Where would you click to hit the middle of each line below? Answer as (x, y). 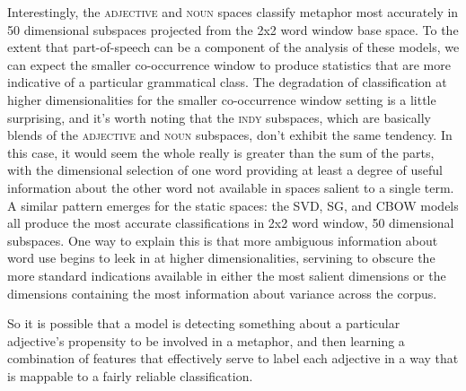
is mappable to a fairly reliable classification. (130, 375)
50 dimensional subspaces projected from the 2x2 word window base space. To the (233, 29)
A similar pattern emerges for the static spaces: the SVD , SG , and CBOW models (233, 205)
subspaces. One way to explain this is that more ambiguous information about (223, 240)
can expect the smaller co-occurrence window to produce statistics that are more (229, 64)
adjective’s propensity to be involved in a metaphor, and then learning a (206, 340)
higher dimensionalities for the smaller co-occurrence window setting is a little (222, 99)
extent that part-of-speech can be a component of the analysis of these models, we (233, 47)
